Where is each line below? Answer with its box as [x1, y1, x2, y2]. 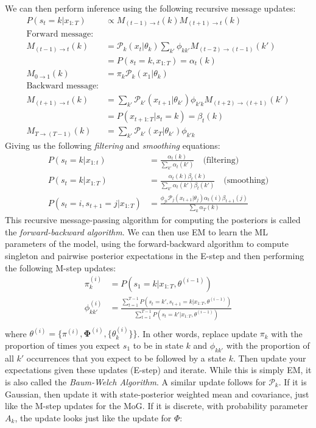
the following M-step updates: [5, 261, 116, 274]
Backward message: [26, 82, 99, 91]
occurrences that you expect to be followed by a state [26, 351, 226, 364]
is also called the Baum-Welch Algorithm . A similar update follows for [5, 376, 266, 388]
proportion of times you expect [5, 339, 121, 352]
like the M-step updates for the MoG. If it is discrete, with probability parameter [5, 399, 308, 412]
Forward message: [26, 30, 94, 39]
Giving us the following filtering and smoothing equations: [5, 138, 220, 151]
